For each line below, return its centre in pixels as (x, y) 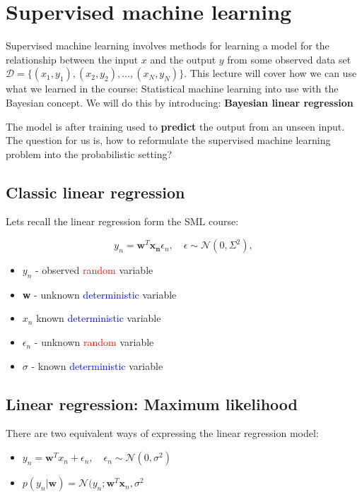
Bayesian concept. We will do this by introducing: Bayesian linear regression (180, 102)
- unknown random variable (94, 342)
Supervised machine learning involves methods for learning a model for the (168, 46)
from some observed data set (289, 59)
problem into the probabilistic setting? (89, 154)
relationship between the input (72, 59)
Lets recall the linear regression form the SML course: (122, 221)
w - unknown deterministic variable (99, 294)
